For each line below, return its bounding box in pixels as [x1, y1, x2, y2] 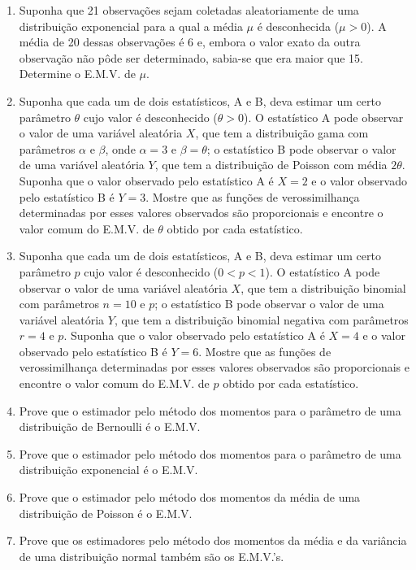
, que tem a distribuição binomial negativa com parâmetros [114, 311, 409, 328]
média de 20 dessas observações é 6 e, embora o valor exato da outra [19, 33, 361, 50]
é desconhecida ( [257, 17, 340, 34]
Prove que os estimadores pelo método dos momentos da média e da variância [19, 532, 407, 549]
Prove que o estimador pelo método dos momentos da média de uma [19, 489, 361, 506]
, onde [105, 140, 136, 157]
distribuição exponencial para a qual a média [19, 17, 243, 34]
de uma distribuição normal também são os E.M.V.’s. [19, 547, 284, 564]
